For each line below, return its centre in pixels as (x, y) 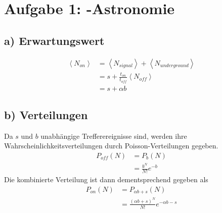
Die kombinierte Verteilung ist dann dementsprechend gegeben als (106, 179)
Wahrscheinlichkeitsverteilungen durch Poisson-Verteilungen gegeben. (111, 146)
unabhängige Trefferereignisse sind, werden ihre (114, 136)
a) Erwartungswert (54, 40)
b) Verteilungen (46, 115)
